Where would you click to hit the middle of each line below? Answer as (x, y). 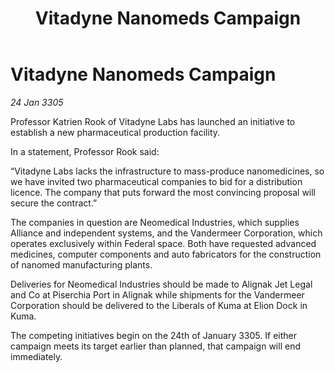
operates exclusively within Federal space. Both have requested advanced (163, 243)
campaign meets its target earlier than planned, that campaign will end (155, 346)
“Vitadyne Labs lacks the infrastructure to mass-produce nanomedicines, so (167, 171)
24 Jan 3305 (37, 102)
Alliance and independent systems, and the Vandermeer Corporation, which (166, 233)
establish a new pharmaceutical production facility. (115, 132)
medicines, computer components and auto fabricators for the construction (166, 254)
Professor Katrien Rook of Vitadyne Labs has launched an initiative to (153, 121)
